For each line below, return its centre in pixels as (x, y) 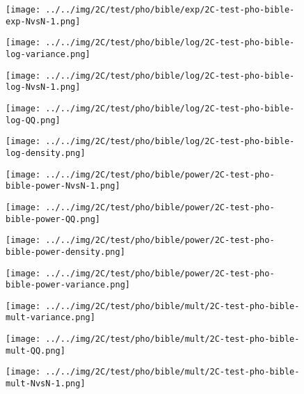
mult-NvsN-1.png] (46, 384)
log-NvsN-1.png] (43, 87)
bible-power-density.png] (65, 252)
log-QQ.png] (33, 120)
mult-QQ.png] (35, 350)
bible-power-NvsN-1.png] (63, 186)
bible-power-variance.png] (68, 285)
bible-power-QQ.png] (53, 219)
